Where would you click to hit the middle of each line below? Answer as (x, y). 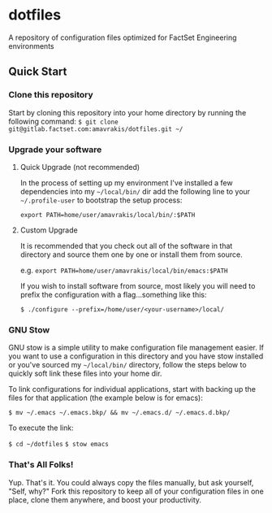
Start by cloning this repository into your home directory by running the (127, 112)
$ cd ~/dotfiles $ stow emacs (59, 445)
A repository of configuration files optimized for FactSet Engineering (123, 37)
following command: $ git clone (64, 121)
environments (31, 46)
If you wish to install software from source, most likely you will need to (138, 285)
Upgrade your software (55, 150)
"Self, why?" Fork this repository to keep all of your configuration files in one (136, 491)
